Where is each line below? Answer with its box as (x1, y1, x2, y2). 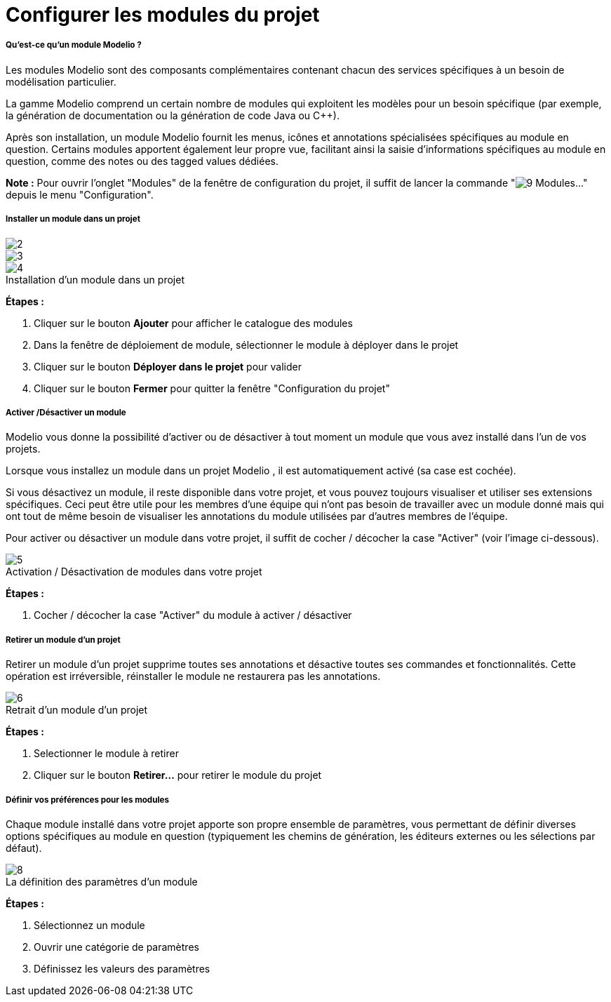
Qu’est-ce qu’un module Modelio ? (6, 40, 142, 51)
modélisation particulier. (6, 75, 116, 88)
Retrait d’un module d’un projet (6, 704, 148, 716)
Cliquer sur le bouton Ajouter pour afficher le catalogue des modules (34, 316, 353, 329)
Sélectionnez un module (34, 918, 145, 931)
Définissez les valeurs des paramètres (34, 962, 210, 975)
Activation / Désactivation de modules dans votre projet (6, 566, 262, 578)
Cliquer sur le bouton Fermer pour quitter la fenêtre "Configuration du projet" (34, 382, 390, 394)
